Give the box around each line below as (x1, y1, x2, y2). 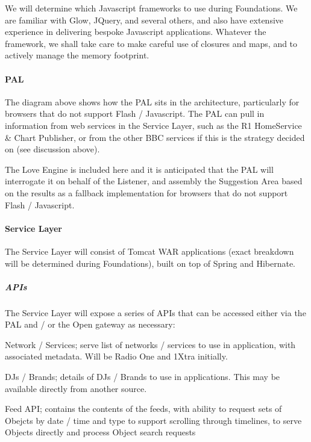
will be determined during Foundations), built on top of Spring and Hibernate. (5, 257, 295, 269)
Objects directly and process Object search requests (5, 426, 196, 438)
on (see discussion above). (5, 143, 100, 155)
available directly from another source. (5, 382, 147, 394)
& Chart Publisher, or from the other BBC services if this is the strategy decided (5, 131, 305, 143)
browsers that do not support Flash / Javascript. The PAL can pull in (5, 107, 265, 120)
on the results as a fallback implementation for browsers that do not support (5, 186, 288, 199)
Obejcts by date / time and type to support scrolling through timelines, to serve (5, 414, 302, 426)
